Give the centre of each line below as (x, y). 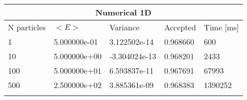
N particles (27, 27)
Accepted (180, 27)
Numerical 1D (123, 12)
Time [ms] (221, 27)
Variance (124, 27)
